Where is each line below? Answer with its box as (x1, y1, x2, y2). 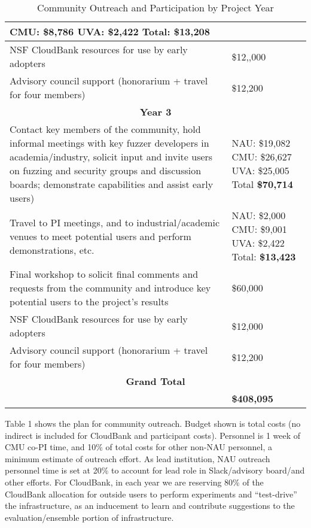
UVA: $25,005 (231, 163, 289, 177)
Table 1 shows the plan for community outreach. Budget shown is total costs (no (5, 417, 301, 429)
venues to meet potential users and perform (10, 229, 191, 243)
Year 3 (139, 105, 172, 119)
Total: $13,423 (231, 250, 296, 263)
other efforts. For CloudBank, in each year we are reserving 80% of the (5, 475, 264, 488)
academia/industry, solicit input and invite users (10, 150, 213, 163)
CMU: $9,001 (231, 222, 287, 236)
